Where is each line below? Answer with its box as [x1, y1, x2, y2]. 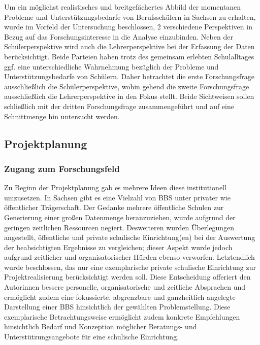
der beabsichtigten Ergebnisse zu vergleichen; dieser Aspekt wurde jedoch [4, 241, 233, 252]
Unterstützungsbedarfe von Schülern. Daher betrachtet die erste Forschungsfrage [4, 71, 255, 82]
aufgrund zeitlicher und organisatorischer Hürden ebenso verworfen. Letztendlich [4, 252, 255, 262]
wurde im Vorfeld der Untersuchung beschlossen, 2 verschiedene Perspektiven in [4, 21, 252, 32]
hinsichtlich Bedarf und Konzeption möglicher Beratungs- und [4, 321, 197, 332]
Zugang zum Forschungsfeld [4, 162, 120, 175]
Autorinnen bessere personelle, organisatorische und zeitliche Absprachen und [4, 282, 246, 292]
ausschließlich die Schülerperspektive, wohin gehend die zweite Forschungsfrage [4, 81, 249, 91]
